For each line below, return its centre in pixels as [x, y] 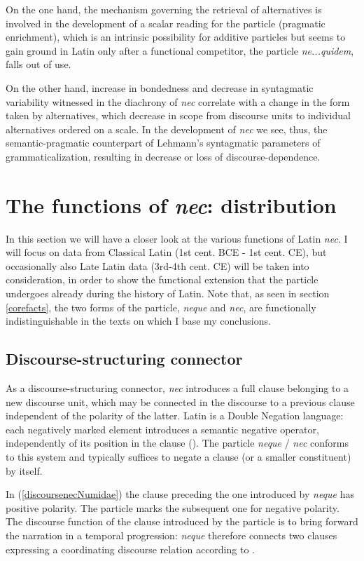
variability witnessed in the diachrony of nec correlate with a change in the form [178, 101]
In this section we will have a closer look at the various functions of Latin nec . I [177, 238]
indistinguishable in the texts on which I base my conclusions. [138, 321]
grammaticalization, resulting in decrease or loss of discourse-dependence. [163, 156]
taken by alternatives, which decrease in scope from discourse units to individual [178, 115]
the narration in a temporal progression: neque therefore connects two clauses [171, 535]
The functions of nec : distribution [171, 205]
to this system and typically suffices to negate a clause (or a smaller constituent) [178, 456]
